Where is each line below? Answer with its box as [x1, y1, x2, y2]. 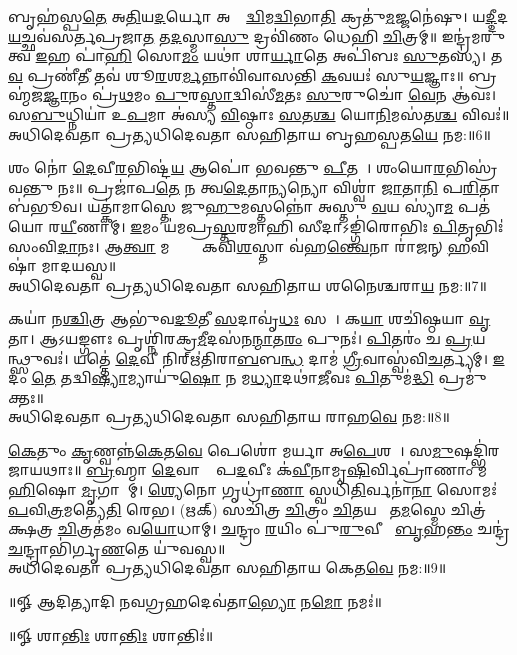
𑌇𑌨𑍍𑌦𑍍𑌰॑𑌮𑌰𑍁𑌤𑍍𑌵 [441, 25, 506, 46]
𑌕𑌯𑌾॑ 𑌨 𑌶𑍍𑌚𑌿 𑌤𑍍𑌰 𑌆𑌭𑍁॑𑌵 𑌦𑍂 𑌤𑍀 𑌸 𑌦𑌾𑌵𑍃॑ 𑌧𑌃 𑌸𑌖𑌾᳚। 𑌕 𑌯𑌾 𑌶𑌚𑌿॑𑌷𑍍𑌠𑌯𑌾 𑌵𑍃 [8, 308, 491, 329]
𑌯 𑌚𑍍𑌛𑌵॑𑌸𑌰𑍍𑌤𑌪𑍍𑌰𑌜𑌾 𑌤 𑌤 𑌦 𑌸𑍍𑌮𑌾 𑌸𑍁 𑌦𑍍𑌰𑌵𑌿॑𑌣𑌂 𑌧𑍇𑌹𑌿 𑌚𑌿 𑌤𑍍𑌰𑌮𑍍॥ [8, 25, 438, 46]
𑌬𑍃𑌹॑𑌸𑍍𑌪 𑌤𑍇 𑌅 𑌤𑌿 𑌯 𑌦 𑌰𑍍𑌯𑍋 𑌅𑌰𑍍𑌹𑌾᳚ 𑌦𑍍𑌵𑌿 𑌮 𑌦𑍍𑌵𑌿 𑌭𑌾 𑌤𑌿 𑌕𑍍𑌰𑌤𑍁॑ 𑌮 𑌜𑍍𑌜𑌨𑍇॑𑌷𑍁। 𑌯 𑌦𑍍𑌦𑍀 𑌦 [8, 6, 509, 26]
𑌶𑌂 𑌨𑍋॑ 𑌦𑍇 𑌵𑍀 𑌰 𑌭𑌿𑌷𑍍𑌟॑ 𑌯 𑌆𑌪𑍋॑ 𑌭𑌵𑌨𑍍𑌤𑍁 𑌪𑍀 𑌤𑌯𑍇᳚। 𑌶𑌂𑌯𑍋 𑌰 [8, 157, 446, 178]
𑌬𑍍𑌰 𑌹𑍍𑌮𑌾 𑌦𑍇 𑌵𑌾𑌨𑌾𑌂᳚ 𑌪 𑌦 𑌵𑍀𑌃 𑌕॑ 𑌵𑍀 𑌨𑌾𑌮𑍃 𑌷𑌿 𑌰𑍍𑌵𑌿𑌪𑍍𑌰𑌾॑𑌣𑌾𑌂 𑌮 [86, 459, 487, 480]
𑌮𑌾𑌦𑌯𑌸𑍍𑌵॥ [41, 255, 117, 276]
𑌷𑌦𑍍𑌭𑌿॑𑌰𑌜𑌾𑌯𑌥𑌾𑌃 [453, 439, 500, 460]
